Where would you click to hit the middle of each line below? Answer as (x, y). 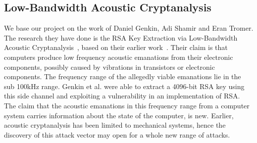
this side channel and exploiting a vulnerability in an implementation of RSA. (122, 96)
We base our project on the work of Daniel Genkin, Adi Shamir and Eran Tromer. (129, 28)
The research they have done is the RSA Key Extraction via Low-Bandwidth (121, 37)
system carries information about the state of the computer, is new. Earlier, (119, 115)
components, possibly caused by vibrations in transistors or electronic (109, 67)
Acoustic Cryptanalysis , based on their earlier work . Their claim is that (116, 47)
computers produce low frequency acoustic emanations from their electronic (119, 57)
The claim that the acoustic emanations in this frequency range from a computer (127, 105)
